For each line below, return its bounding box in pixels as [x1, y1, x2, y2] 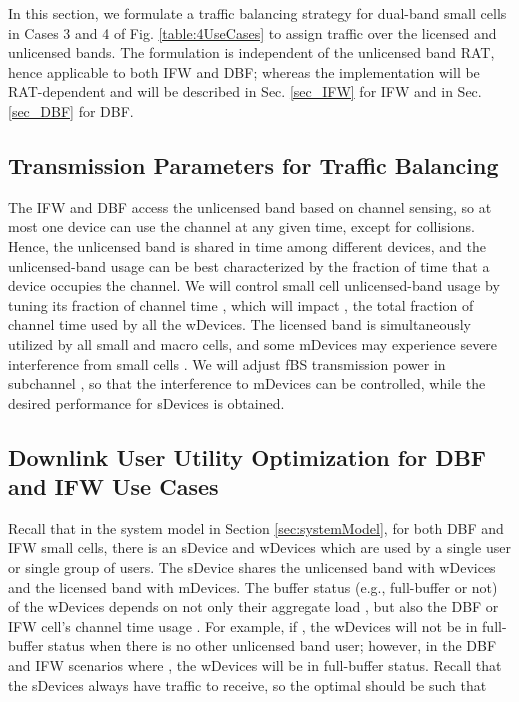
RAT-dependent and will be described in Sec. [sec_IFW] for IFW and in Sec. [8, 81, 482, 102]
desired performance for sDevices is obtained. [8, 392, 285, 413]
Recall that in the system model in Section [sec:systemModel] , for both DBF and [8, 517, 504, 538]
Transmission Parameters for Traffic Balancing [8, 149, 499, 180]
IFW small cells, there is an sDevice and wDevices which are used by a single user [8, 537, 511, 558]
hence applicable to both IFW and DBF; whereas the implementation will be [8, 61, 480, 82]
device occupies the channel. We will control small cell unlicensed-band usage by [8, 275, 500, 296]
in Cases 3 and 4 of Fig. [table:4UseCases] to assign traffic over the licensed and [8, 22, 497, 43]
